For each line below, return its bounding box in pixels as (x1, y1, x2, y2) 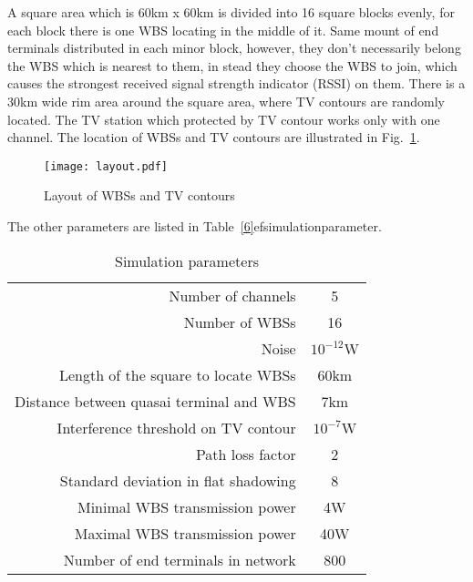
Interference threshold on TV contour (57, 416, 296, 438)
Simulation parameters (114, 250, 259, 271)
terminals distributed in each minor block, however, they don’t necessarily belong (7, 38, 461, 57)
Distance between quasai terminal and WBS (15, 390, 296, 412)
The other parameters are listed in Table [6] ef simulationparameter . (7, 217, 382, 235)
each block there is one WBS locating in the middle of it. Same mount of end (7, 20, 439, 39)
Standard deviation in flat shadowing (59, 469, 296, 491)
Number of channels (169, 284, 296, 306)
